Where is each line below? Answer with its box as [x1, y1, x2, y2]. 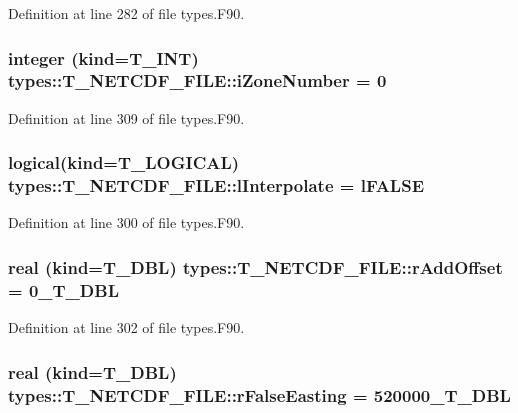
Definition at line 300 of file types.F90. [8, 212, 245, 233]
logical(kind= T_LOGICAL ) [8, 150, 240, 175]
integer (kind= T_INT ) [8, 45, 199, 70]
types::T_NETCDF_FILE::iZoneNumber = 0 [8, 68, 387, 93]
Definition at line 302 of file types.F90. [8, 317, 245, 338]
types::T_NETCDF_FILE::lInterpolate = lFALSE [8, 173, 425, 198]
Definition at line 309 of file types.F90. [8, 107, 245, 128]
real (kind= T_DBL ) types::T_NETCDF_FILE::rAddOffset [8, 254, 503, 279]
